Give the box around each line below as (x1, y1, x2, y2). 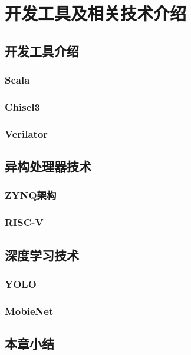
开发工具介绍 (5, 41, 79, 59)
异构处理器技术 (5, 157, 91, 175)
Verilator (5, 126, 48, 141)
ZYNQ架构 (5, 188, 57, 203)
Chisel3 (5, 99, 40, 114)
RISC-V (5, 215, 44, 230)
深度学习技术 (5, 245, 79, 264)
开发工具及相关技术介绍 (5, 1, 187, 25)
